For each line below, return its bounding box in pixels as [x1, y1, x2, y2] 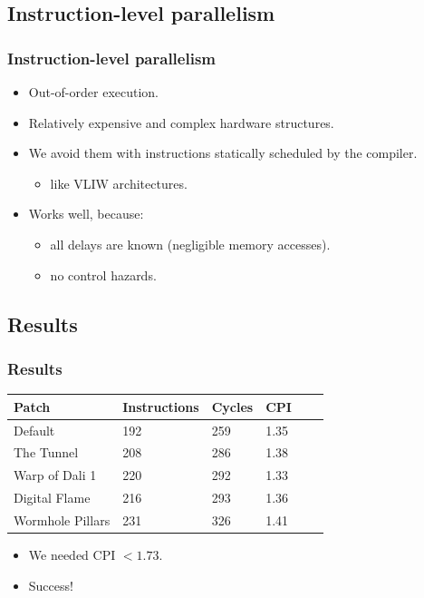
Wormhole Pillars [14, 510, 111, 529]
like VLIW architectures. [50, 173, 188, 192]
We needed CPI [28, 544, 116, 564]
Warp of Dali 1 [14, 466, 97, 485]
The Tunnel [14, 443, 79, 462]
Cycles [211, 397, 254, 416]
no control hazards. [50, 265, 157, 284]
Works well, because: [28, 204, 144, 223]
